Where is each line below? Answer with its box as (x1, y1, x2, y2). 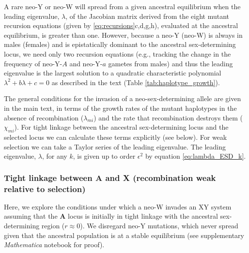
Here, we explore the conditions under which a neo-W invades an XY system (4, 201, 232, 211)
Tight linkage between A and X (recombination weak (4, 171, 216, 183)
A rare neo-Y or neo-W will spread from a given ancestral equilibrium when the (4, 1, 241, 11)
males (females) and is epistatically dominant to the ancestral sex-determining (4, 39, 236, 49)
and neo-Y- (69, 58, 103, 68)
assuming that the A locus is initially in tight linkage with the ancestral (4, 211, 218, 221)
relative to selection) (4, 182, 86, 194)
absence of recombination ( (4, 112, 84, 122)
